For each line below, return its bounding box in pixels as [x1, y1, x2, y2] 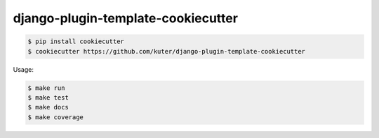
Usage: [13, 65, 34, 73]
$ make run [27, 84, 65, 92]
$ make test [27, 93, 69, 101]
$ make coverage [27, 113, 84, 121]
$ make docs [27, 103, 69, 112]
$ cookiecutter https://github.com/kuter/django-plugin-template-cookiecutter [27, 47, 305, 55]
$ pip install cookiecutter [27, 38, 124, 45]
